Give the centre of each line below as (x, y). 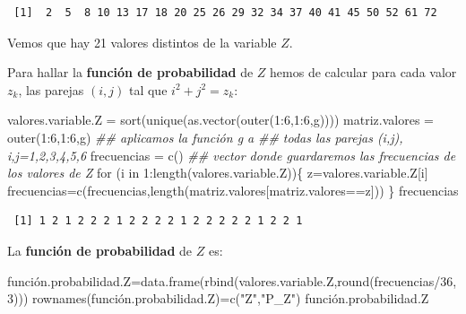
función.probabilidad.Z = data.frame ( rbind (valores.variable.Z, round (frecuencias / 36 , (232, 280)
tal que (148, 89)
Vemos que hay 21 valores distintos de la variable (142, 42)
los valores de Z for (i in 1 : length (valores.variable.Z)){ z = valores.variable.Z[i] (218, 173)
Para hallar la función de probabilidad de (130, 72)
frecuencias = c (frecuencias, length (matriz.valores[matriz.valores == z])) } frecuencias (233, 190)
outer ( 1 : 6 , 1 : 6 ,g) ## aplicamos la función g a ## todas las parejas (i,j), (205, 137)
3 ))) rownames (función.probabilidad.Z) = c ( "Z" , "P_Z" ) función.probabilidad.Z (218, 298)
